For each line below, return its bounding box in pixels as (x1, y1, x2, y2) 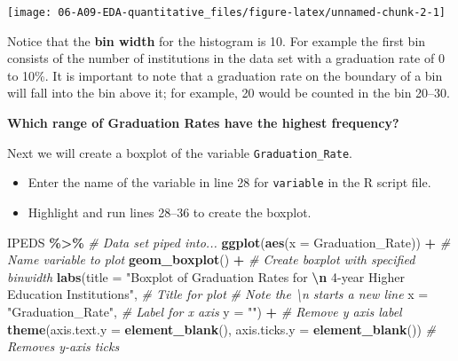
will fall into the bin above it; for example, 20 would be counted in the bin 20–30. (7, 83, 451, 102)
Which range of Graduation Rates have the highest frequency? (7, 114, 399, 132)
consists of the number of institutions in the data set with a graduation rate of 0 (7, 49, 445, 67)
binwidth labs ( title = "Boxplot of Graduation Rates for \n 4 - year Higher (7, 267, 405, 286)
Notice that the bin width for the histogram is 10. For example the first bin (7, 31, 426, 50)
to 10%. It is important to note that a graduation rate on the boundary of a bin (7, 66, 443, 84)
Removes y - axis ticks (7, 337, 120, 356)
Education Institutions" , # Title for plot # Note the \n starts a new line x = (7, 285, 429, 303)
